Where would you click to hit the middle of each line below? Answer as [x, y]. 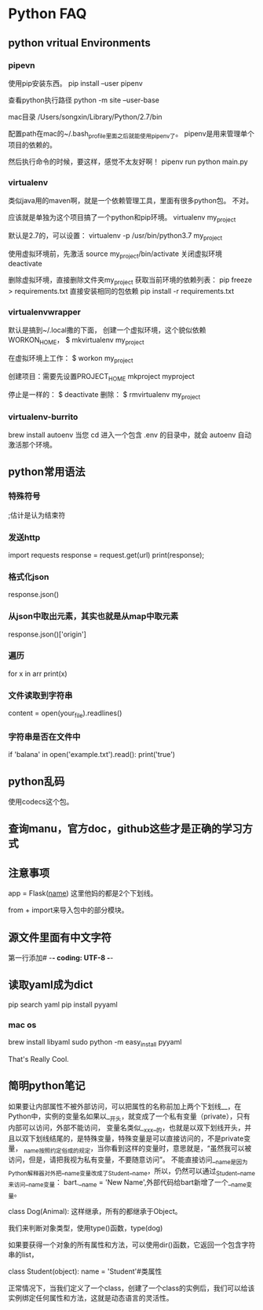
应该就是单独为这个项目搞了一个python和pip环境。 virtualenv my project [122, 218]
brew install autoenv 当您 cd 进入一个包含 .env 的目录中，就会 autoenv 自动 [130, 435]
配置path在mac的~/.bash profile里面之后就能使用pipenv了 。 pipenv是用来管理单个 [131, 134]
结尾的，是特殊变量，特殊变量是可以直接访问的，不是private [146, 1138]
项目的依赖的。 [32, 145]
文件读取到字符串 [40, 696]
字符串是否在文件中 [44, 737]
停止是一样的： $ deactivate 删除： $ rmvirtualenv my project [104, 395]
